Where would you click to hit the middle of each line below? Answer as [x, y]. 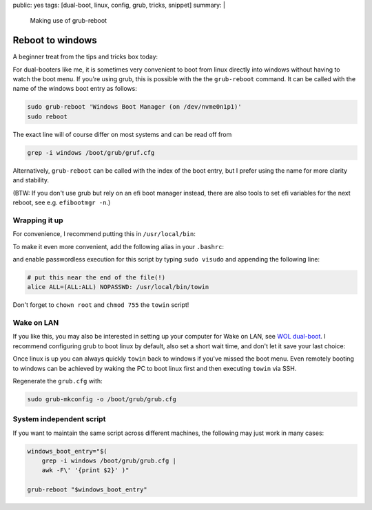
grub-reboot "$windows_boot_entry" [87, 490]
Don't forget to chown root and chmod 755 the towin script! [101, 305]
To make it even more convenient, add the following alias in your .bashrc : [118, 246]
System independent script [59, 419]
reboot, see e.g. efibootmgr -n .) [62, 202]
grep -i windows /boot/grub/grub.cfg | [109, 461]
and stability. [31, 180]
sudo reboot [48, 116]
